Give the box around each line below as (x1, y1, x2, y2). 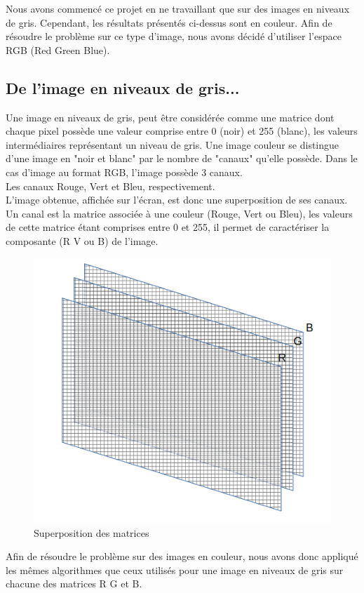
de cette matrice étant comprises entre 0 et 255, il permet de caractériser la (6, 220, 330, 234)
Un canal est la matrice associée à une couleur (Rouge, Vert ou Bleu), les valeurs (6, 206, 353, 220)
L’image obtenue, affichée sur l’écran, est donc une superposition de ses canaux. (6, 192, 348, 207)
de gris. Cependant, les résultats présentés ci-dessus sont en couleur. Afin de (6, 15, 332, 29)
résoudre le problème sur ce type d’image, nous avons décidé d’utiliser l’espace (6, 29, 342, 44)
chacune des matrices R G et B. (6, 576, 142, 591)
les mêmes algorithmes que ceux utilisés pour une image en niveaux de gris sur (6, 562, 344, 577)
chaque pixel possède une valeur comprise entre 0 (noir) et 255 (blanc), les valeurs (6, 124, 358, 138)
